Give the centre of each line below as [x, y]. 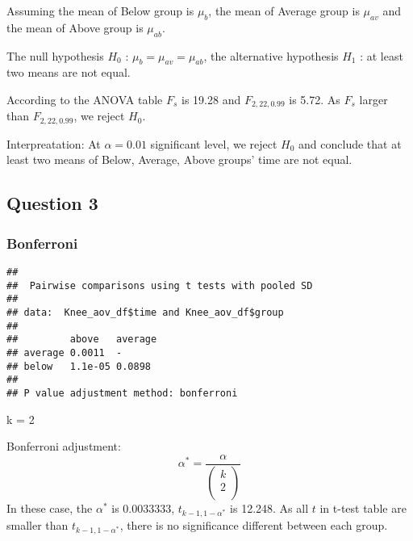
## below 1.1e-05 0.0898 [79, 366]
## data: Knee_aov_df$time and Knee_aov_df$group [145, 313]
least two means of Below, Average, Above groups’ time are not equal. [179, 159]
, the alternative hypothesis [271, 55]
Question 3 [52, 203]
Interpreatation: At [54, 143]
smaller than [38, 524]
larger [373, 99]
